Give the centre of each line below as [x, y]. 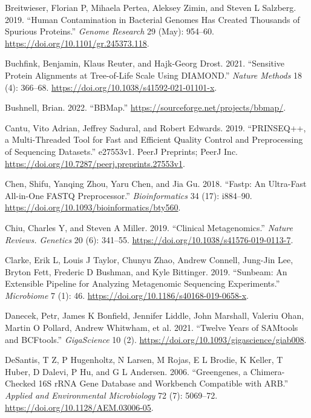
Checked [20, 383]
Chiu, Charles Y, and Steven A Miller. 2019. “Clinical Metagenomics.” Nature [149, 227]
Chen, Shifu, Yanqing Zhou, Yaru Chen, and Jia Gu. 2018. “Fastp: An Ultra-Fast [156, 184]
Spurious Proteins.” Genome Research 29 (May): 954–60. [110, 31]
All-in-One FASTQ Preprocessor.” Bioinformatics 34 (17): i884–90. [129, 195]
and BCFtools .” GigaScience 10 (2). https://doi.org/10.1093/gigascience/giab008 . [156, 339]
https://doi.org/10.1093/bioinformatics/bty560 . [93, 207]
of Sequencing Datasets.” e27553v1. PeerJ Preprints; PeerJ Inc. [121, 151]
